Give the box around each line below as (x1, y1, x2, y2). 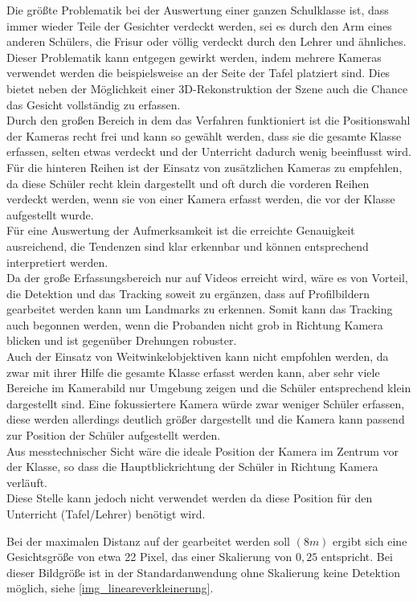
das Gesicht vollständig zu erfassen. (6, 96, 181, 113)
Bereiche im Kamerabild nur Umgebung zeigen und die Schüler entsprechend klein (6, 379, 411, 396)
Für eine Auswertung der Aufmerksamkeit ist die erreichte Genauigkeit (6, 222, 355, 239)
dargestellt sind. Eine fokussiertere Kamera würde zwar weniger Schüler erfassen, (6, 395, 405, 412)
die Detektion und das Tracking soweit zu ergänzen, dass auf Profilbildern (6, 285, 370, 301)
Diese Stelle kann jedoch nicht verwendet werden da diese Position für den (6, 489, 373, 506)
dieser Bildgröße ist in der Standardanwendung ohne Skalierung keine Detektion (6, 563, 401, 580)
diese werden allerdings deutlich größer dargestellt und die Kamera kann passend (6, 411, 405, 428)
